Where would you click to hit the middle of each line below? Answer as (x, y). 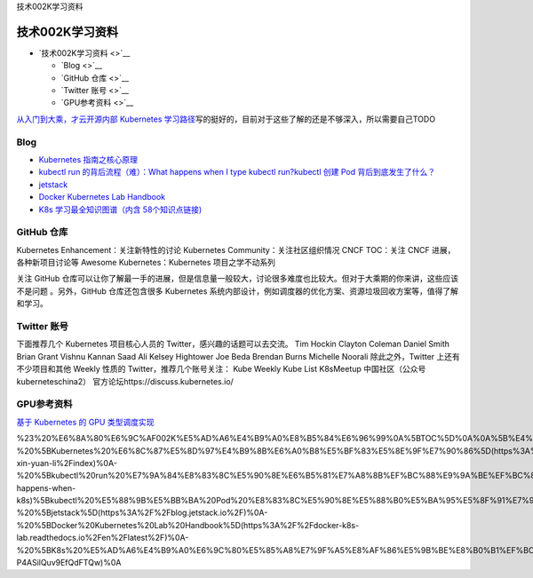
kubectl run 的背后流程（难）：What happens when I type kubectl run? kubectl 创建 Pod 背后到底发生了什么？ (237, 172)
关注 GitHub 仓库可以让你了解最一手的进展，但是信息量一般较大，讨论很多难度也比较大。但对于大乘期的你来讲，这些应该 (238, 279)
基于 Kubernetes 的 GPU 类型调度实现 (85, 422)
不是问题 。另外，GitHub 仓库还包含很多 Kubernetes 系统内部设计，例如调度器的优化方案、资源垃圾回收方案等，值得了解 (238, 291)
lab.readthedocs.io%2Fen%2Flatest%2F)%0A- (103, 538)
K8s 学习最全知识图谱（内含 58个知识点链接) (120, 210)
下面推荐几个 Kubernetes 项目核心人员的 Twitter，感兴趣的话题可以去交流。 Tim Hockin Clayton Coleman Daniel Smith (233, 344)
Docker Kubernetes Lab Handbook (102, 197)
